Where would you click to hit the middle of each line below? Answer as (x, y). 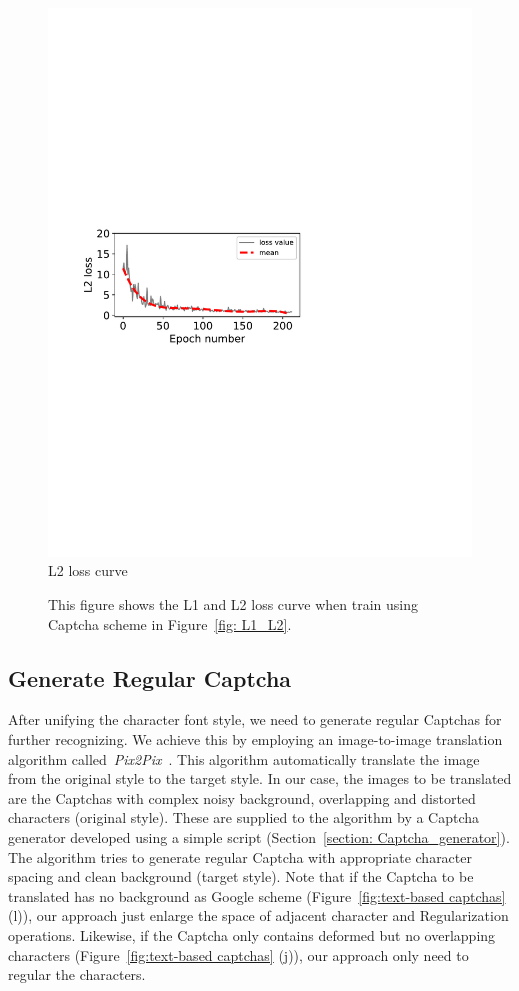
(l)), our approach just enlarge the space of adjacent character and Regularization (258, 915)
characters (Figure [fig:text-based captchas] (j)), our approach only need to (238, 954)
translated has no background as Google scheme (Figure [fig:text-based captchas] (257, 895)
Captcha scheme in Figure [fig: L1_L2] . (170, 623)
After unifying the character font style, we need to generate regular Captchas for (255, 719)
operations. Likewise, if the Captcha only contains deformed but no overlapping (252, 935)
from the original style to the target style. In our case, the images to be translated (260, 778)
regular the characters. (77, 974)
